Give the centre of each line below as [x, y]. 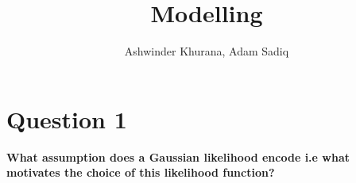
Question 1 [67, 118]
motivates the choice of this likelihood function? [141, 172]
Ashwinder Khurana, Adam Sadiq [207, 51]
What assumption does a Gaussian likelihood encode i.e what [178, 156]
